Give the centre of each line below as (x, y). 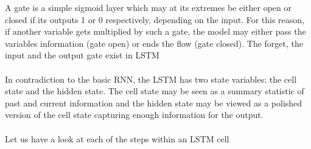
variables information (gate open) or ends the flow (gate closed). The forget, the (154, 43)
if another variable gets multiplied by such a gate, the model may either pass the (155, 31)
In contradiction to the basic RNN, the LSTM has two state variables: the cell (151, 79)
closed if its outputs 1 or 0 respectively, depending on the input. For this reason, (155, 19)
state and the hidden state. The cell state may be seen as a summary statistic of (155, 91)
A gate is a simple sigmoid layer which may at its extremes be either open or (149, 7)
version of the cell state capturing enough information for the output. (134, 115)
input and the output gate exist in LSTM (82, 55)
